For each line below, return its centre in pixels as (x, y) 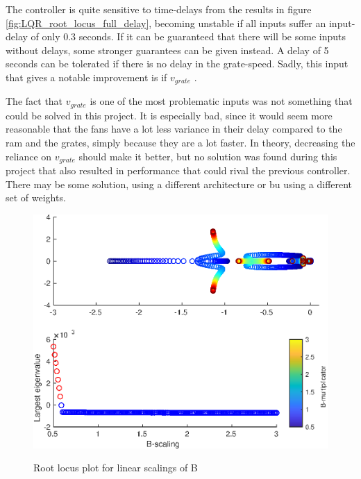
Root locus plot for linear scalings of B (116, 468)
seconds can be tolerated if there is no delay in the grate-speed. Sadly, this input (177, 64)
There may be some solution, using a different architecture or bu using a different (179, 184)
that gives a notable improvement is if (86, 77)
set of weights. (36, 198)
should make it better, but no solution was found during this (208, 156)
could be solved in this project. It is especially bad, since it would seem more (169, 115)
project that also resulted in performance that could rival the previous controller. (178, 170)
